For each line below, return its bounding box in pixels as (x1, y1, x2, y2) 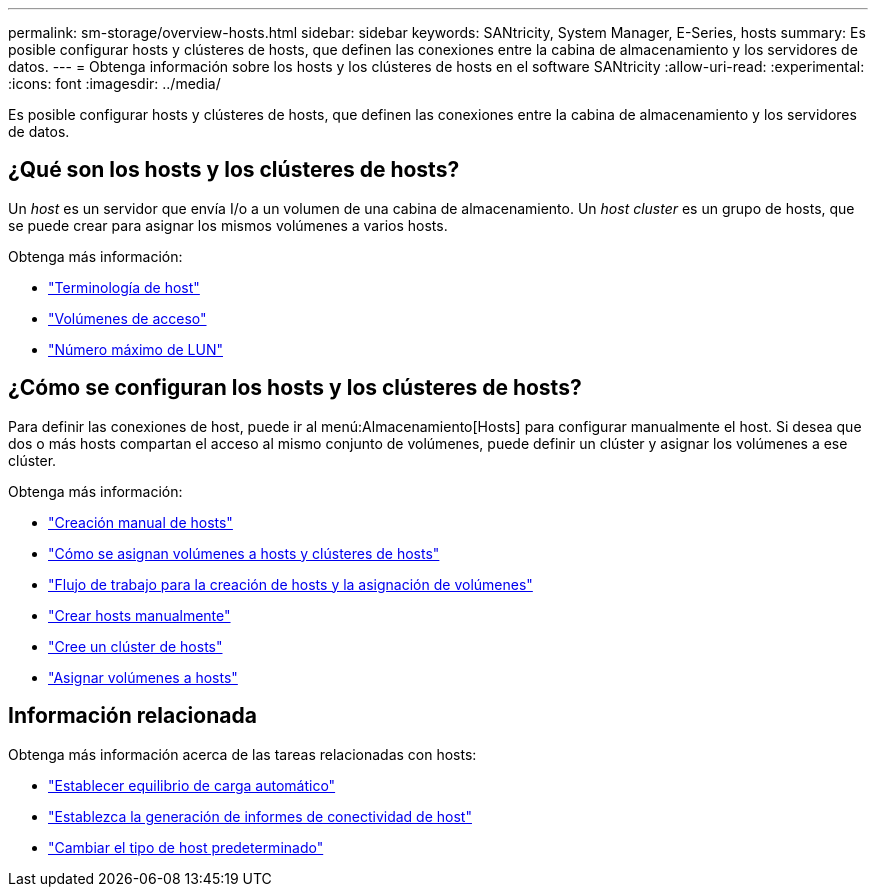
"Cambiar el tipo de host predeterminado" (48, 838, 324, 856)
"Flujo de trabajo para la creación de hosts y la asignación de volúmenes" (48, 575, 533, 593)
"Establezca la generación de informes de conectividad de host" (48, 807, 472, 825)
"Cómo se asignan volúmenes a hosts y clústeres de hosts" (48, 544, 440, 562)
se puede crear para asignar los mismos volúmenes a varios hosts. (8, 216, 448, 234)
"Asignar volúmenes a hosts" (48, 668, 238, 686)
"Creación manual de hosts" (48, 513, 233, 531)
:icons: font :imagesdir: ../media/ (8, 75, 221, 92)
